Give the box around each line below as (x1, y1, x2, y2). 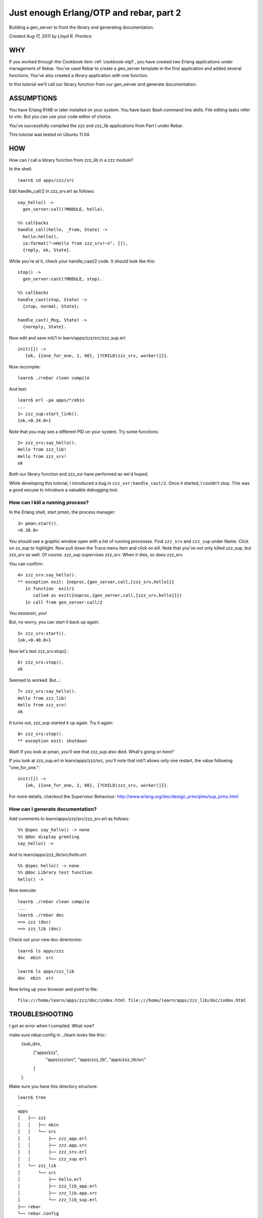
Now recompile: (9, 363, 41, 370)
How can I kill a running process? (9, 499, 89, 506)
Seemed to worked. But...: (9, 677, 61, 683)
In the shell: (9, 166, 33, 172)
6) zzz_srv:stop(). (18, 660, 64, 665)
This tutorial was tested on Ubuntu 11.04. (9, 132, 91, 137)
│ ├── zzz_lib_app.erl (18, 1183, 97, 1189)
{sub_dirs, (21, 1041, 41, 1047)
